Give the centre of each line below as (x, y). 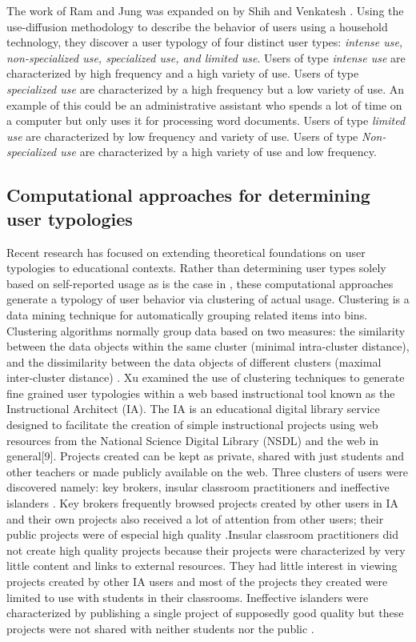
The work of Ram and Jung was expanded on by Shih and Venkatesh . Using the (205, 10)
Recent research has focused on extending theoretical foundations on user (186, 252)
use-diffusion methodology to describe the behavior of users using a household (197, 26)
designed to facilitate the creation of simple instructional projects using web (192, 425)
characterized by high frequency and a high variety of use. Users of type (183, 73)
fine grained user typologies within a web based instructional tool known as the (201, 393)
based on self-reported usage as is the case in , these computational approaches (200, 283)
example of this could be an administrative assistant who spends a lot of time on (204, 104)
